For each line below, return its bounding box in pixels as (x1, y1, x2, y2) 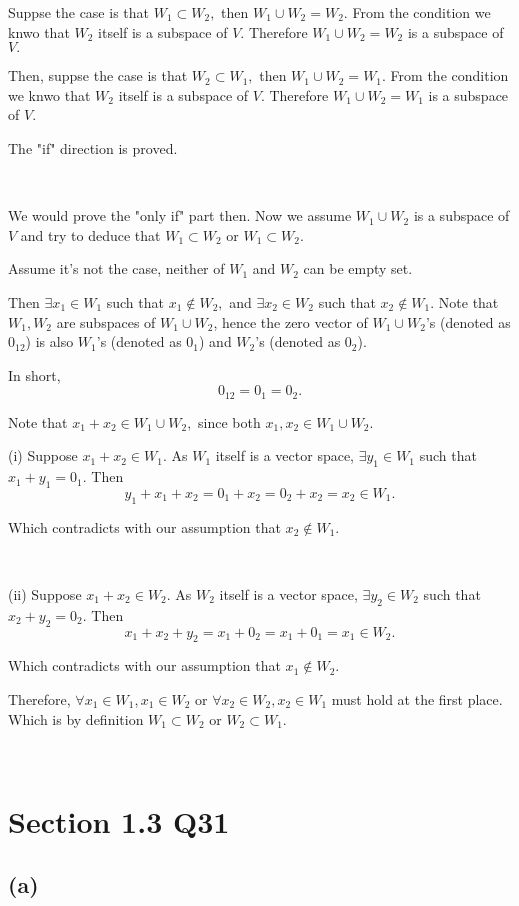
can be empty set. (303, 258, 413, 279)
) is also (25, 331, 74, 352)
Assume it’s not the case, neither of (8, 258, 225, 279)
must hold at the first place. (331, 688, 503, 709)
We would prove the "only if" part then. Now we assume (8, 205, 352, 226)
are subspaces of (56, 311, 156, 332)
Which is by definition (8, 708, 144, 729)
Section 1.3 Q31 (8, 800, 230, 841)
